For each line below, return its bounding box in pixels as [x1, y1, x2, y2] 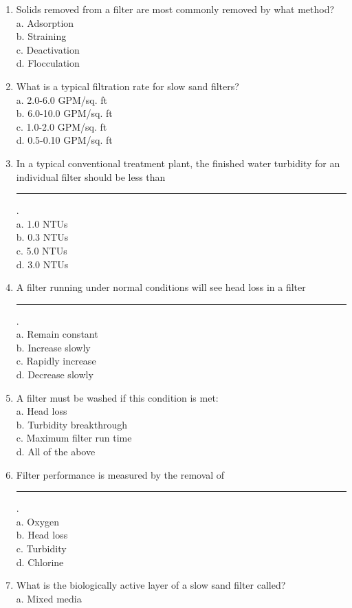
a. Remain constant [16, 327, 98, 341]
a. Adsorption [16, 15, 74, 30]
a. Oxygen [16, 514, 60, 528]
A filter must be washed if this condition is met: [16, 390, 219, 404]
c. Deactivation [16, 42, 80, 56]
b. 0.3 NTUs [16, 230, 69, 244]
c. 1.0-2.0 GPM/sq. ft [16, 119, 107, 133]
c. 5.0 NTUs [16, 243, 67, 257]
